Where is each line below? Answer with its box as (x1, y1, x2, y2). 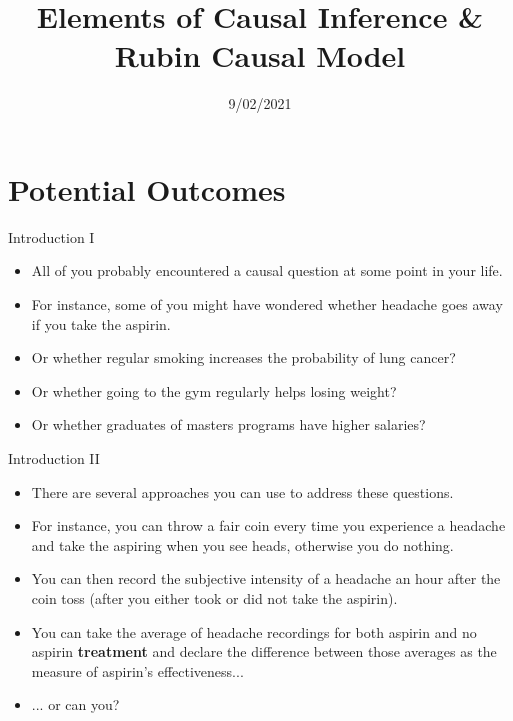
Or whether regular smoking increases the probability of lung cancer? (31, 347, 456, 368)
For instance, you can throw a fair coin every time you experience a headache (31, 515, 506, 536)
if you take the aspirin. (31, 313, 171, 334)
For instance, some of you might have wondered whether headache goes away (31, 294, 503, 315)
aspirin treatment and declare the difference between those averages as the (31, 641, 497, 662)
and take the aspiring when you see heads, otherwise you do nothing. (31, 534, 454, 555)
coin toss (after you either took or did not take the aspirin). (31, 587, 398, 608)
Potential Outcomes (8, 168, 286, 209)
